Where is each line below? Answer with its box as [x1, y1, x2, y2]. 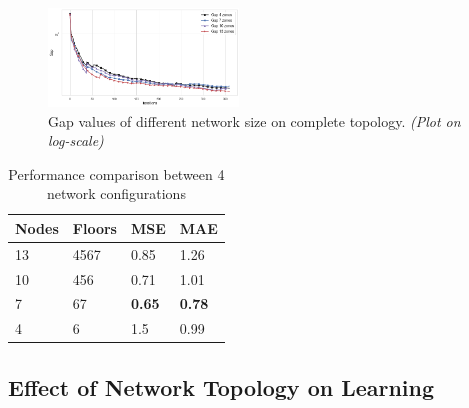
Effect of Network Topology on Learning [8, 371, 435, 402]
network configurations [46, 183, 186, 204]
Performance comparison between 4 [8, 163, 225, 184]
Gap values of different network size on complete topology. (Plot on [48, 110, 461, 131]
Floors [72, 217, 117, 238]
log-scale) [48, 130, 104, 151]
